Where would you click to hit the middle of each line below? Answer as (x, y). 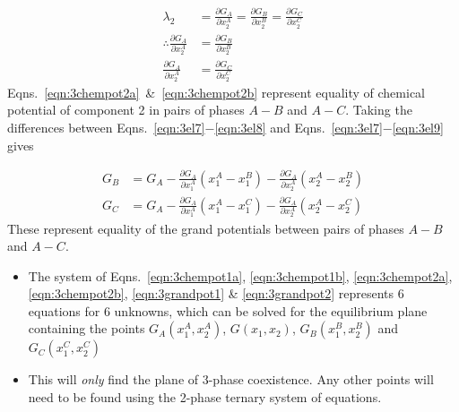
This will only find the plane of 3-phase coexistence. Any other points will (231, 379)
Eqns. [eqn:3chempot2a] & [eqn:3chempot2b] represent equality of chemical (216, 92)
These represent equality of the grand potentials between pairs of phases (206, 228)
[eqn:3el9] (418, 128)
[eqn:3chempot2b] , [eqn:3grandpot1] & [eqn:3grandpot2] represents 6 (216, 293)
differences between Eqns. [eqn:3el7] (106, 128)
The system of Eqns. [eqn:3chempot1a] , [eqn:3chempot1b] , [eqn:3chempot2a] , (240, 275)
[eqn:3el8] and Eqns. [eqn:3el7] (299, 128)
